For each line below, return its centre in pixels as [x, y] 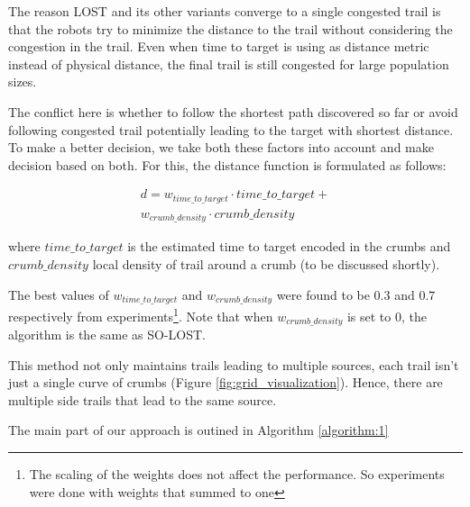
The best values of [59, 294]
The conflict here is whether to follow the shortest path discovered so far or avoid [233, 111]
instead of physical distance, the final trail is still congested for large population [229, 63]
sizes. [23, 81]
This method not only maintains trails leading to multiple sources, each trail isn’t [234, 364]
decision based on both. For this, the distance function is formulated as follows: [227, 164]
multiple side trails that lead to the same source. [143, 399]
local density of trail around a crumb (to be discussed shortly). [266, 263]
